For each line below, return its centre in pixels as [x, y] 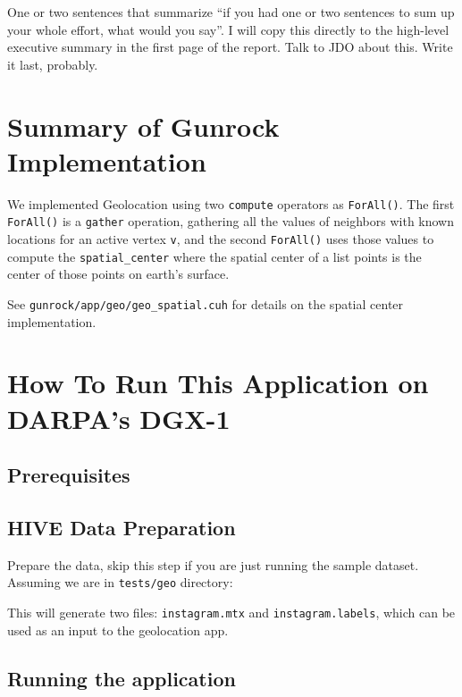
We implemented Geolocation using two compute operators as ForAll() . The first [231, 203]
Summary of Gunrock [143, 126]
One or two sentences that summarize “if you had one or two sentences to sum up [231, 12]
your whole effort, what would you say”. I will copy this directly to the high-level [228, 29]
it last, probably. [53, 64]
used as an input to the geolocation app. [118, 630]
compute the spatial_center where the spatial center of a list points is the [214, 256]
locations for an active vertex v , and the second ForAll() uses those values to [221, 239]
